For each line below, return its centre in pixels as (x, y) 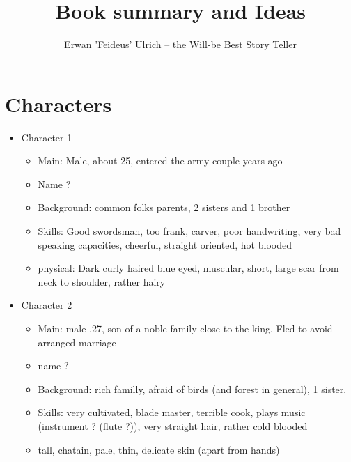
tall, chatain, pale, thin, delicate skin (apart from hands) (159, 449)
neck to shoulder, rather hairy (102, 281)
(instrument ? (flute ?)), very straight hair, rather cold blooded (173, 425)
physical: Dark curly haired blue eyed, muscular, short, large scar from (188, 268)
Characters (58, 103)
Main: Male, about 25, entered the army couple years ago (160, 161)
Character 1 (47, 137)
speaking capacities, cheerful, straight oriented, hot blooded (165, 244)
